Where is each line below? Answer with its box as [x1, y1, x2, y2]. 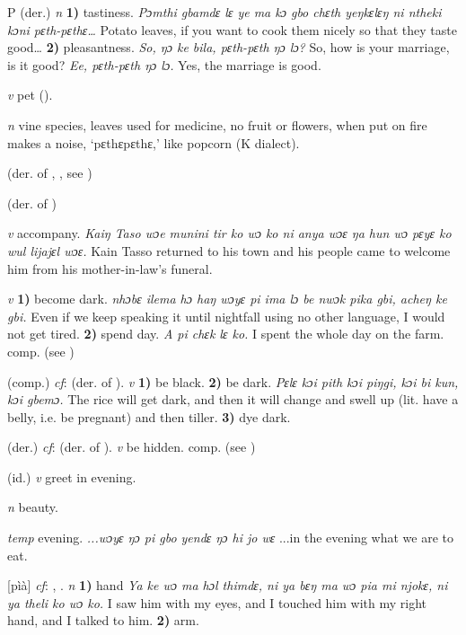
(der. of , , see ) [7, 163, 92, 182]
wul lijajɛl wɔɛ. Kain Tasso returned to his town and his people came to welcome [7, 241, 451, 260]
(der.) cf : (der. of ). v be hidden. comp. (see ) [7, 437, 256, 456]
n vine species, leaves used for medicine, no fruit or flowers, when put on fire [7, 115, 427, 134]
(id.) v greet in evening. [7, 467, 136, 486]
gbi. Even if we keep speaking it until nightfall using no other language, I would [7, 306, 445, 325]
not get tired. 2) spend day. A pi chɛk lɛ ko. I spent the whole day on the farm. [7, 324, 444, 343]
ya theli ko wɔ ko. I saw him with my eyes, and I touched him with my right [7, 593, 427, 612]
